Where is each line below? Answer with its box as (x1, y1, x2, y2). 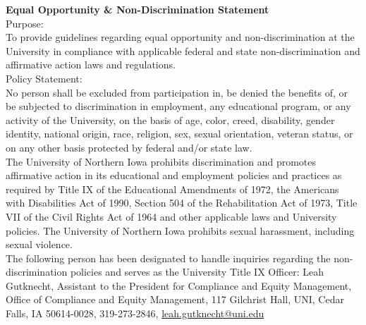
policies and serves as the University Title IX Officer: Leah (70, 264, 324, 279)
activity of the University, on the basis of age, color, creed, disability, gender (6, 112, 335, 127)
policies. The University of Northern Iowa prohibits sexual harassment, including (6, 223, 355, 238)
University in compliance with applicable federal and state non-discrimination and (6, 43, 360, 58)
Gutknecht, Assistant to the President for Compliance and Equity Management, (6, 278, 352, 293)
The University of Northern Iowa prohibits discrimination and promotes (6, 154, 317, 168)
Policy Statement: (6, 70, 83, 85)
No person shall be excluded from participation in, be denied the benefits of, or (6, 85, 348, 99)
